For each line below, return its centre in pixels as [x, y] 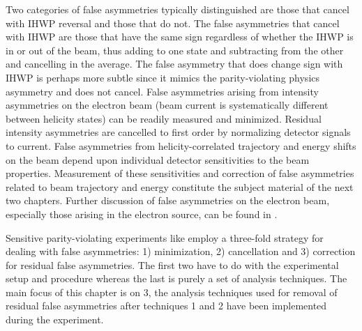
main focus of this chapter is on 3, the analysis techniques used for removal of [172, 292]
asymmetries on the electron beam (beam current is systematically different [167, 105]
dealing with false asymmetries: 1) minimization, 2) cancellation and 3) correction [181, 251]
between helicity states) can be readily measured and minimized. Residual [164, 118]
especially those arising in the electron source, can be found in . [142, 214]
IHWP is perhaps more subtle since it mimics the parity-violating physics [163, 77]
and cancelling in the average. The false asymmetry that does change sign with [174, 64]
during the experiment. [55, 320]
